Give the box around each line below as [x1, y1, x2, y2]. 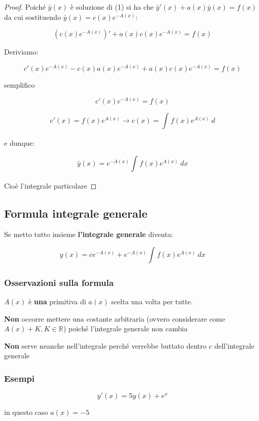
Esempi [4, 372, 35, 384]
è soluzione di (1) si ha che [70, 2, 154, 12]
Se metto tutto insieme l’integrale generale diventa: [4, 229, 173, 240]
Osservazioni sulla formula [4, 276, 114, 288]
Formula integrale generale [4, 205, 148, 221]
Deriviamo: [4, 46, 39, 57]
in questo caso [4, 407, 48, 417]
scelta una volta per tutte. [111, 296, 193, 306]
